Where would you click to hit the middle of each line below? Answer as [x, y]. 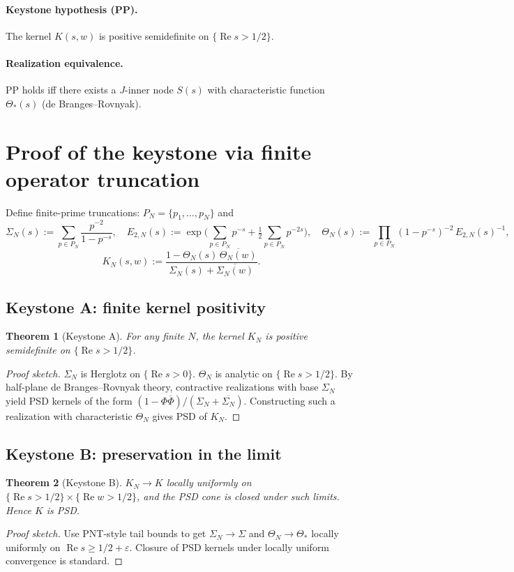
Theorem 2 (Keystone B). [64, 482]
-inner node [149, 90]
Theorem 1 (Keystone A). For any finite [95, 336]
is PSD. [63, 510]
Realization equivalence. [65, 62]
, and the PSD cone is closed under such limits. [238, 496]
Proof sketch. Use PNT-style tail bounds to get [106, 533]
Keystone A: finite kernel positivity [136, 307]
